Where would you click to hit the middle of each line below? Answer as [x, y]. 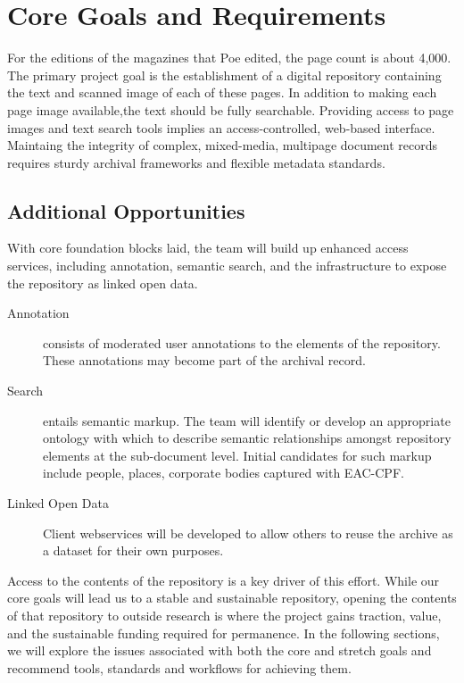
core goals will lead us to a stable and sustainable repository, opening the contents [232, 598]
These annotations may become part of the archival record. [204, 360]
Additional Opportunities [126, 210]
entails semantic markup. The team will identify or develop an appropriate [247, 420]
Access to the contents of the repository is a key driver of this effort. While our [224, 580]
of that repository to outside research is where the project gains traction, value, [224, 615]
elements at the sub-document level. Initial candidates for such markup [237, 455]
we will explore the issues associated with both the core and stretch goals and [220, 650]
